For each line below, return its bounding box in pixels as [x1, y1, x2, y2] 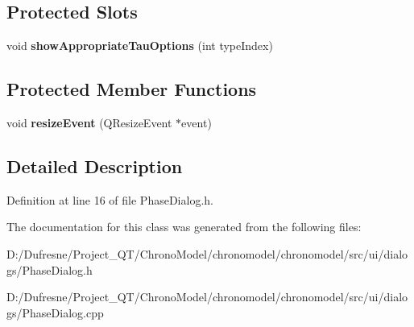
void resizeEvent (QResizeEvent [6, 114, 172, 130]
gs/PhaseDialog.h [6, 261, 93, 278]
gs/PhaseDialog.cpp [6, 304, 104, 321]
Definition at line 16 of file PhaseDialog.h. [6, 191, 213, 208]
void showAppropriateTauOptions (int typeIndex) [6, 37, 273, 54]
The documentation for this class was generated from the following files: [6, 218, 362, 235]
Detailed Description [6, 153, 183, 178]
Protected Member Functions [6, 77, 257, 101]
